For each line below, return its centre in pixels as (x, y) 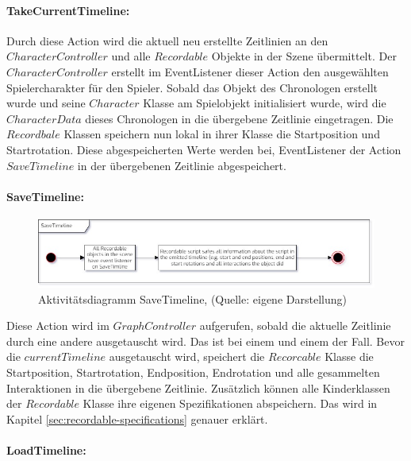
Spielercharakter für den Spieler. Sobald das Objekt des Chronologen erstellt (192, 87)
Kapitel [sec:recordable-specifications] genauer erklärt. (137, 418)
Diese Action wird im (58, 325)
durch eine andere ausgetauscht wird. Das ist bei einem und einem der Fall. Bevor (205, 341)
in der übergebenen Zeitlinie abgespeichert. (182, 165)
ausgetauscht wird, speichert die (187, 356)
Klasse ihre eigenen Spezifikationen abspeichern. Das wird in (230, 403)
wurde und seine (46, 103)
